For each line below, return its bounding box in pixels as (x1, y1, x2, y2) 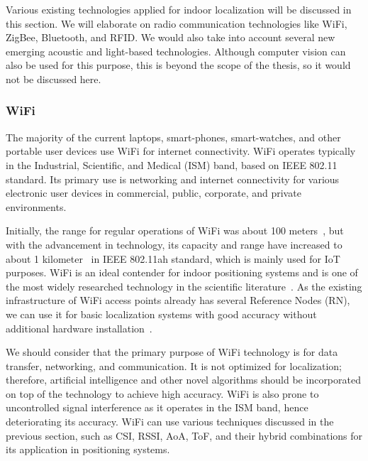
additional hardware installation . (6, 320, 152, 335)
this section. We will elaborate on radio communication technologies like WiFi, (6, 16, 347, 31)
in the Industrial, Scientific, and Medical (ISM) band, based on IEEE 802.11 (6, 157, 338, 172)
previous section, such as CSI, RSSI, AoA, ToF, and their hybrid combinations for (6, 428, 363, 443)
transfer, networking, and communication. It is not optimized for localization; (6, 358, 342, 373)
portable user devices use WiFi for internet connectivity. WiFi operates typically (6, 143, 356, 158)
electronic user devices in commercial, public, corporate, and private (6, 185, 301, 200)
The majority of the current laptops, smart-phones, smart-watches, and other (6, 129, 341, 144)
